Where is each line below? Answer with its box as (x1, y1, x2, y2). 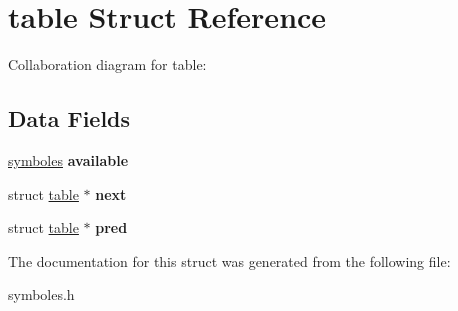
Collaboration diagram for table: (8, 54, 207, 75)
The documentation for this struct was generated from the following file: (8, 250, 451, 271)
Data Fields (8, 103, 131, 134)
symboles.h (8, 284, 75, 305)
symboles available (8, 149, 129, 170)
